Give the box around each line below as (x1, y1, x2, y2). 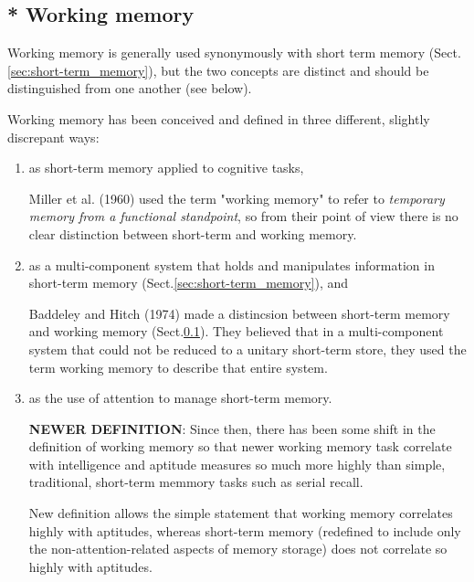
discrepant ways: (7, 127, 100, 146)
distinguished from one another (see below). (7, 79, 252, 98)
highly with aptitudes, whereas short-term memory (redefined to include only (28, 521, 461, 540)
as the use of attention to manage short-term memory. (28, 388, 332, 407)
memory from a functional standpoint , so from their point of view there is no (28, 206, 458, 226)
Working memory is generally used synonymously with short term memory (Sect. (7, 43, 461, 62)
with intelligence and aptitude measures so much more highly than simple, (28, 454, 446, 473)
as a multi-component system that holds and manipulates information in (28, 255, 435, 274)
